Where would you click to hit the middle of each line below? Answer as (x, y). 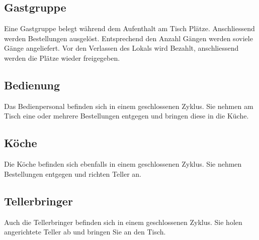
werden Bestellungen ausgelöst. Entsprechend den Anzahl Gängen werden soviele (128, 38)
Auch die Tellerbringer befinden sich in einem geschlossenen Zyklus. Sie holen (123, 222)
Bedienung (32, 85)
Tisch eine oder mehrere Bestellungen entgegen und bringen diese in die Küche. (126, 116)
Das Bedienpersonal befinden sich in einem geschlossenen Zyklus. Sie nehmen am (129, 106)
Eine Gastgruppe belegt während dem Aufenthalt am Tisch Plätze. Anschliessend (129, 28)
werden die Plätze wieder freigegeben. (62, 57)
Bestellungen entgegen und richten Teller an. (73, 173)
